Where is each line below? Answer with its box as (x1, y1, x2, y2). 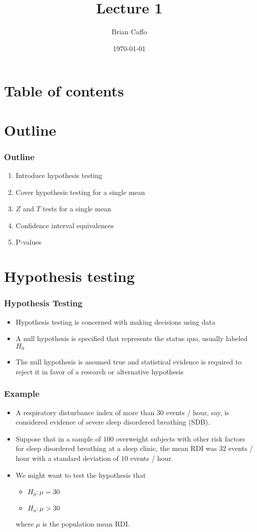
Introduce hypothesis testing (15, 170, 102, 180)
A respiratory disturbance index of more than (15, 407, 155, 417)
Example (4, 387, 40, 400)
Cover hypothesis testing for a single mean (15, 186, 145, 197)
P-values (15, 237, 42, 247)
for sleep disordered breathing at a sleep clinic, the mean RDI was (15, 443, 217, 453)
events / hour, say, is (166, 407, 229, 417)
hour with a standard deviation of (15, 453, 119, 463)
